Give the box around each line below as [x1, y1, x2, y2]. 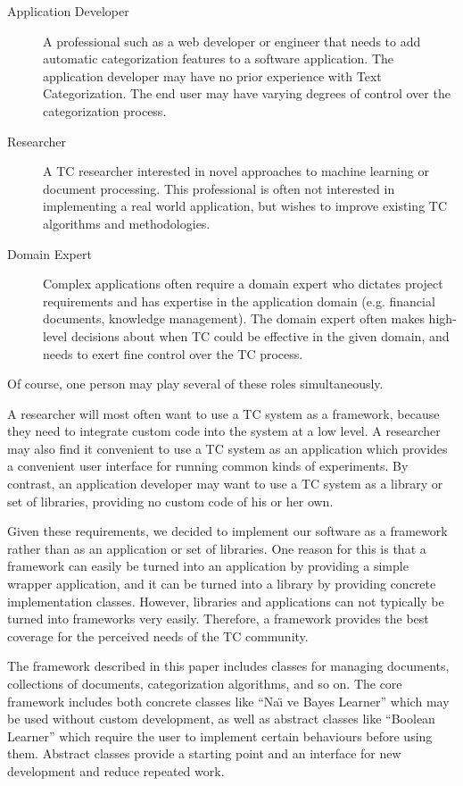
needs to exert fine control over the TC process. [43, 344, 303, 363]
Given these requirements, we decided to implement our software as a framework [7, 522, 448, 540]
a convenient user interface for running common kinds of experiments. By [7, 456, 409, 475]
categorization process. [43, 101, 167, 120]
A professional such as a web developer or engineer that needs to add [43, 31, 421, 50]
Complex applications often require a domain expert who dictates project [43, 274, 443, 293]
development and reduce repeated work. [7, 761, 225, 780]
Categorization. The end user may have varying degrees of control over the [43, 84, 451, 103]
